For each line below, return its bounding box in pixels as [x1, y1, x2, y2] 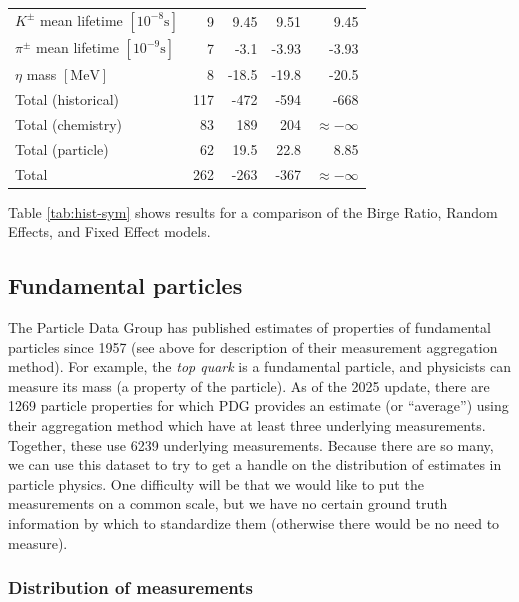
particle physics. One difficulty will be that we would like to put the [8, 473, 424, 494]
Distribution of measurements [8, 575, 253, 600]
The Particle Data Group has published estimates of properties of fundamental [8, 317, 491, 338]
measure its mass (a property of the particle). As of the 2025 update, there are [8, 375, 490, 396]
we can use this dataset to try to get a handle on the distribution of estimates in [8, 454, 502, 475]
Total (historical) [15, 89, 119, 110]
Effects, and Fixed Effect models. [8, 221, 211, 242]
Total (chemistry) [15, 113, 123, 134]
